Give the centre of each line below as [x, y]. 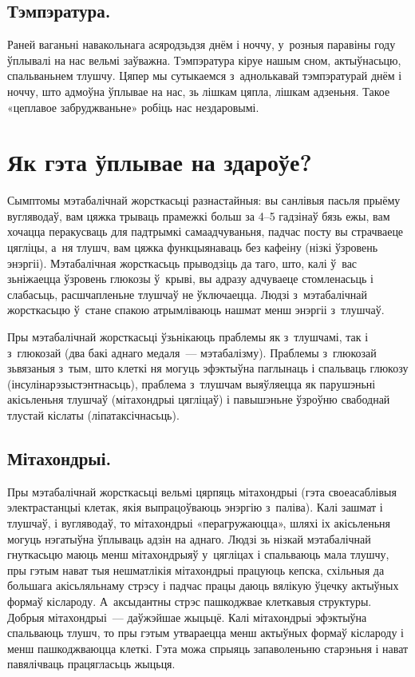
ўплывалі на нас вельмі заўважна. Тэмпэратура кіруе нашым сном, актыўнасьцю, [204, 60]
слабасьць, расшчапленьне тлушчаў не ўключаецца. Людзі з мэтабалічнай [188, 294]
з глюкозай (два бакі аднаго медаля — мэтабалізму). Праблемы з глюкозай [192, 352]
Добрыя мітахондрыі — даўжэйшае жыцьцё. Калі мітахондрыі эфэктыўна [187, 617]
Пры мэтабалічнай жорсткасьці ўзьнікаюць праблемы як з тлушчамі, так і [188, 337]
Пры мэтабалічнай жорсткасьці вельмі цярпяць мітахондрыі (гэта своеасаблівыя [202, 491]
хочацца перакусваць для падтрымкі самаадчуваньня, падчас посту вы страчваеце [206, 231]
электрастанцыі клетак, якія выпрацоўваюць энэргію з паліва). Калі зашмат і [195, 507]
